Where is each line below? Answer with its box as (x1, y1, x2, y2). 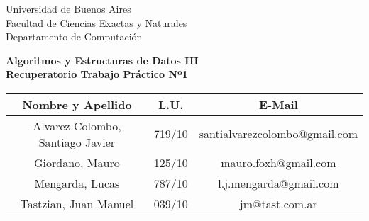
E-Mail (258, 96, 298, 113)
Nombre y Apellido (22, 96, 132, 113)
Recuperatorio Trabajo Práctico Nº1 (6, 67, 188, 81)
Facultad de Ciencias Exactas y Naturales (6, 15, 187, 30)
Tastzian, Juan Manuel (20, 195, 134, 212)
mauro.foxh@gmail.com (221, 154, 336, 171)
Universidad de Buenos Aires (6, 1, 131, 16)
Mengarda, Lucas (34, 174, 120, 191)
